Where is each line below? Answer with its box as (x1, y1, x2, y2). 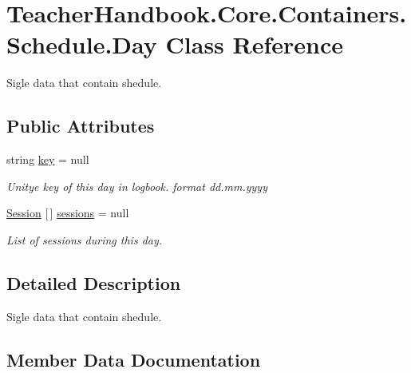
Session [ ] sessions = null (6, 204, 129, 221)
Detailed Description (6, 270, 181, 295)
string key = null (6, 151, 89, 168)
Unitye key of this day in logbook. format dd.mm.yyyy (6, 177, 267, 194)
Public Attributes (6, 113, 155, 138)
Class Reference (165, 28, 344, 61)
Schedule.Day (6, 28, 157, 61)
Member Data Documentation (6, 347, 261, 371)
